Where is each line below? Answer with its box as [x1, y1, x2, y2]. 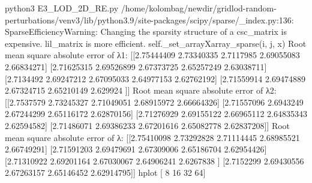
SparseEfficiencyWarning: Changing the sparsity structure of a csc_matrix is [5, 25, 287, 38]
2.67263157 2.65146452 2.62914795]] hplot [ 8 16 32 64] [5, 166, 206, 179]
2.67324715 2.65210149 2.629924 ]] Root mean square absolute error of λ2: [5, 84, 277, 97]
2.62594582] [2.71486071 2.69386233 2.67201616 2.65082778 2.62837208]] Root [5, 119, 290, 131]
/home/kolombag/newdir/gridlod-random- [121, 2, 277, 14]
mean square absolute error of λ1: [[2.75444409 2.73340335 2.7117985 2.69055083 [5, 49, 300, 61]
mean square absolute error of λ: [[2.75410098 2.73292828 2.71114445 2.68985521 [5, 131, 300, 143]
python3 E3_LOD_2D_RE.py [5, 2, 119, 14]
